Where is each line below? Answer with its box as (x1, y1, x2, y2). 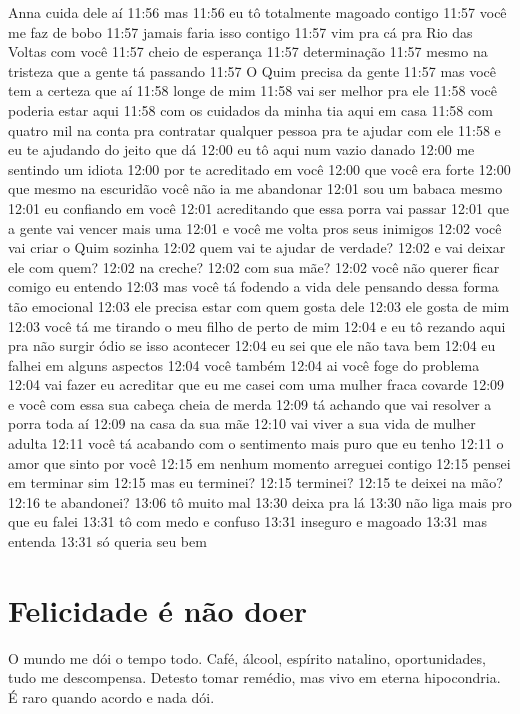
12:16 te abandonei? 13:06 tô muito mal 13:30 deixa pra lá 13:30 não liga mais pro (8, 491, 512, 512)
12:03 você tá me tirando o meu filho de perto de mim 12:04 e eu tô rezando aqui (8, 315, 506, 336)
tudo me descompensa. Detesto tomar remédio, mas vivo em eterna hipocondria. (8, 667, 501, 688)
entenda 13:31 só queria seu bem (8, 531, 207, 552)
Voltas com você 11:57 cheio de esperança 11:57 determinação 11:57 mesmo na (8, 41, 488, 62)
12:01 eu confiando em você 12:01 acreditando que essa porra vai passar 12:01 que (8, 197, 509, 218)
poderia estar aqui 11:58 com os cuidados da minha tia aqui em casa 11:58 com (8, 99, 493, 120)
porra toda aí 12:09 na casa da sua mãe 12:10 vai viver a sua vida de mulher (8, 413, 476, 434)
